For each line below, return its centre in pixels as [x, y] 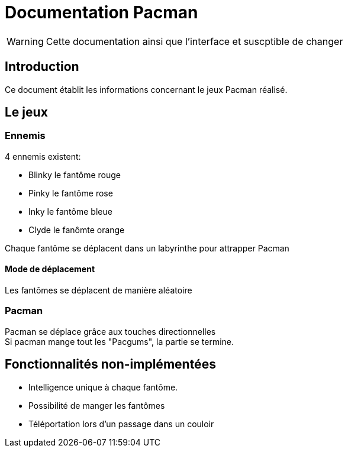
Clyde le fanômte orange [77, 230]
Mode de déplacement [50, 269]
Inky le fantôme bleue [70, 211]
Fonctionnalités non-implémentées [110, 364]
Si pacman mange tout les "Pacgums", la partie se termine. [120, 341]
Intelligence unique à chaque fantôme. [103, 387]
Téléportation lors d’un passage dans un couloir [121, 424]
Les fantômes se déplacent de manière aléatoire [99, 290]
